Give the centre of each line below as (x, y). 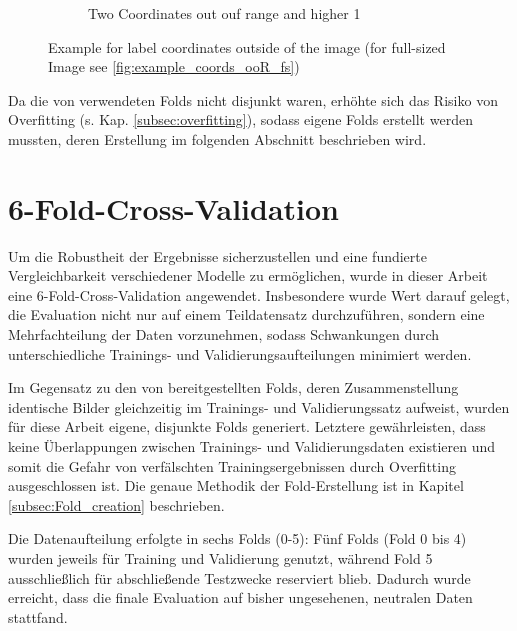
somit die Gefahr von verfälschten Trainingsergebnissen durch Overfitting (232, 465)
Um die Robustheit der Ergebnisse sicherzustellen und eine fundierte (217, 255)
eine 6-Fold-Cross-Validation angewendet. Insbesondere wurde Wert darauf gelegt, (259, 294)
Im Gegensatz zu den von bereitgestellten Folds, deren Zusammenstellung (233, 387)
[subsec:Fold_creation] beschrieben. (116, 504)
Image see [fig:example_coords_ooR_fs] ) (174, 66)
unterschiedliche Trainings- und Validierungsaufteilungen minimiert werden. (240, 353)
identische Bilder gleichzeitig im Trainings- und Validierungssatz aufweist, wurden (259, 406)
